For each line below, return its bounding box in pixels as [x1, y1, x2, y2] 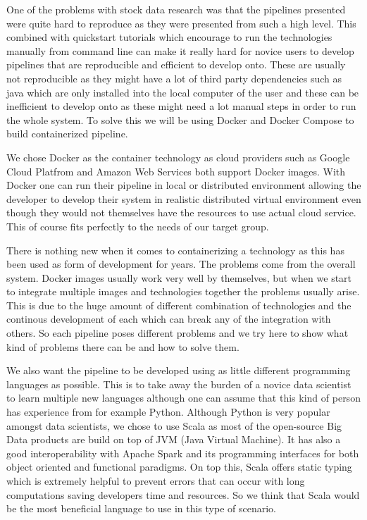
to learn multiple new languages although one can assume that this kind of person [6, 390, 361, 405]
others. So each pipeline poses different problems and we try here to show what [6, 326, 349, 340]
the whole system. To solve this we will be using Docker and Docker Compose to [6, 112, 354, 127]
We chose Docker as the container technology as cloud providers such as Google [6, 149, 350, 164]
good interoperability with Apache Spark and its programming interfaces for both [6, 445, 359, 460]
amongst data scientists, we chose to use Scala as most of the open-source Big [6, 418, 342, 433]
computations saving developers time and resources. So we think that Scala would [6, 487, 360, 502]
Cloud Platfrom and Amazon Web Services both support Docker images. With [6, 163, 346, 178]
